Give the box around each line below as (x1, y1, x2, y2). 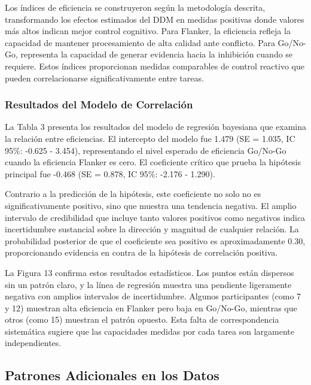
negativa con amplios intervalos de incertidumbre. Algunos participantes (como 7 (5, 290, 301, 302)
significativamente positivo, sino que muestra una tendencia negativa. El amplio (5, 199, 297, 211)
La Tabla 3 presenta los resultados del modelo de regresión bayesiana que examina (5, 120, 306, 133)
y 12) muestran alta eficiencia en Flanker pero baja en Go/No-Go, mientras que (5, 301, 297, 314)
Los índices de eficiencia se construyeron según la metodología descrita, (5, 1, 266, 13)
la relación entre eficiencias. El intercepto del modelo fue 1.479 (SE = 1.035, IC (5, 132, 295, 144)
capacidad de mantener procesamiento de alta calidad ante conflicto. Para (5, 36, 275, 48)
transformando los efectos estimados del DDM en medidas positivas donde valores (5, 13, 304, 25)
